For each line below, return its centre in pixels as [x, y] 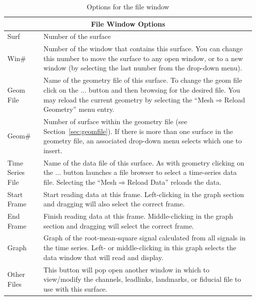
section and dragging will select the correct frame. [119, 225]
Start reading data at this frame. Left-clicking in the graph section [144, 194]
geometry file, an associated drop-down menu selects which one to [143, 141]
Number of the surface [77, 36]
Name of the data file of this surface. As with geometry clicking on [144, 162]
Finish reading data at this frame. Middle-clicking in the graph [138, 216]
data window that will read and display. [103, 257]
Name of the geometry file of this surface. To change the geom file [143, 80]
